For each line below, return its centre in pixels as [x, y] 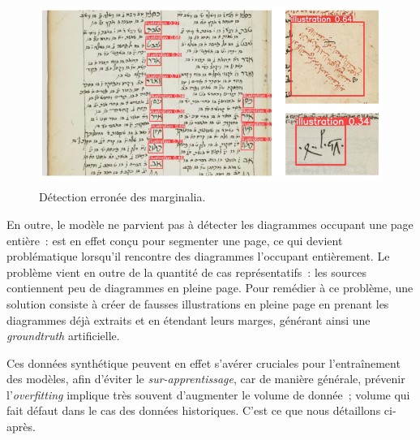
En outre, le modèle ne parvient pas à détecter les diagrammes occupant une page [210, 224]
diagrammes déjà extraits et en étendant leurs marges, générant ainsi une [189, 319]
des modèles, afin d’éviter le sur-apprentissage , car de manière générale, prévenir [206, 379]
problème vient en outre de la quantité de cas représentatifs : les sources [186, 272]
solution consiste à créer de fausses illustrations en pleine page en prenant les [198, 303]
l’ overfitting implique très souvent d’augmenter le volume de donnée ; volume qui [208, 394]
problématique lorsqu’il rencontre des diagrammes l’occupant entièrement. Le [198, 256]
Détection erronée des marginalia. [122, 197]
